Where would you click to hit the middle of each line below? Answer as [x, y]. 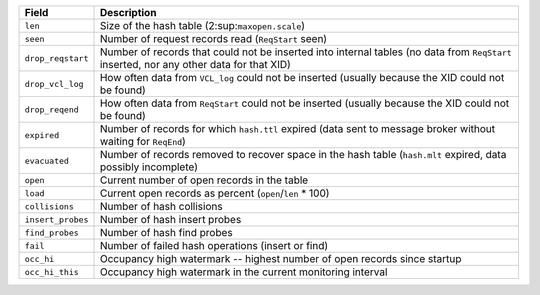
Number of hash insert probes [170, 219]
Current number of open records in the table [204, 180]
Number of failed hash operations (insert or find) [214, 245]
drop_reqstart [56, 58]
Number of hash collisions [161, 206]
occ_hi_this [51, 271]
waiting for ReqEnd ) [143, 141]
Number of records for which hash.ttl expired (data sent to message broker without [297, 128]
